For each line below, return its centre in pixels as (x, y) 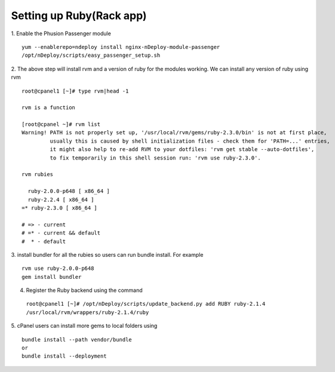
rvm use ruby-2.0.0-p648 (58, 268)
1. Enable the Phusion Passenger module (61, 33)
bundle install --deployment (64, 356)
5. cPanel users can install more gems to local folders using (84, 326)
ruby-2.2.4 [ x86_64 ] (61, 199)
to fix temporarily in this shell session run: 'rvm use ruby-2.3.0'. (155, 158)
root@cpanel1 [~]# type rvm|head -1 (75, 91)
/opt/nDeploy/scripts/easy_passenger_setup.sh (91, 56)
